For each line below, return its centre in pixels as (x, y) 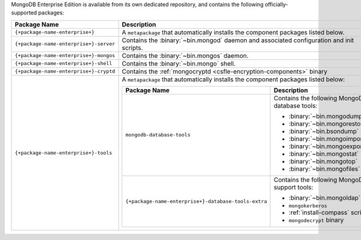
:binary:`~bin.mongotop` (323, 161)
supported (24, 13)
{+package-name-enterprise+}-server (65, 44)
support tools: (294, 187)
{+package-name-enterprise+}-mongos (65, 56)
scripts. (132, 48)
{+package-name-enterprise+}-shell (63, 63)
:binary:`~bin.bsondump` (324, 131)
